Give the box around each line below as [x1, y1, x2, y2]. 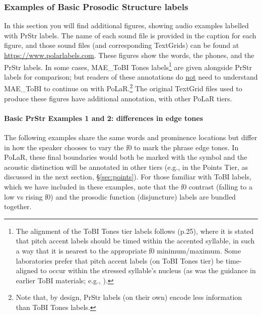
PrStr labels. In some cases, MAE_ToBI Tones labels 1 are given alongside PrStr [4, 60, 252, 72]
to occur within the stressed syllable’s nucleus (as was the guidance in [40, 265, 256, 276]
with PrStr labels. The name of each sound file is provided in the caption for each [4, 30, 256, 40]
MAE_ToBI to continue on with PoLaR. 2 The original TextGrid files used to [4, 82, 242, 94]
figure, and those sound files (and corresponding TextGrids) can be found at [4, 40, 239, 50]
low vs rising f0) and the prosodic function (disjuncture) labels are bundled [4, 191, 236, 202]
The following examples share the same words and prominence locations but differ [4, 132, 257, 143]
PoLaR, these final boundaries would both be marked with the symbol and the [4, 152, 247, 162]
